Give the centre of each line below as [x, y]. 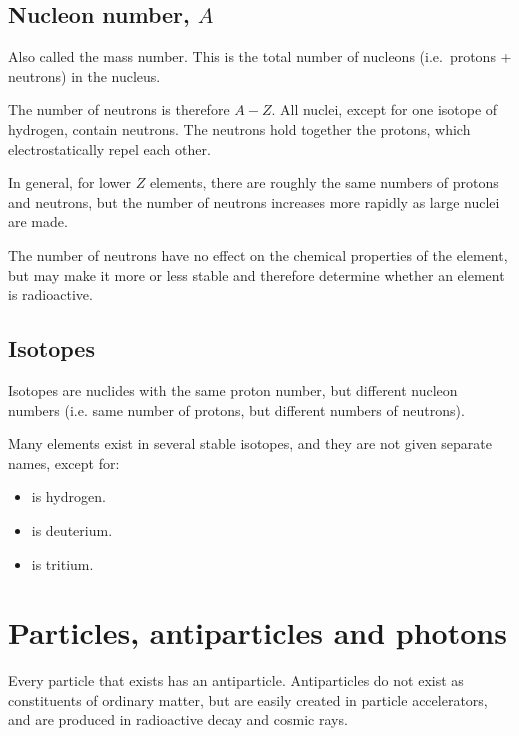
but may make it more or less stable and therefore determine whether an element [256, 274]
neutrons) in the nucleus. [84, 75]
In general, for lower [70, 182]
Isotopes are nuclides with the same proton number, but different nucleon [233, 389]
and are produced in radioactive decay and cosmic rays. [178, 719]
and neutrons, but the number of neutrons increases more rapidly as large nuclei [254, 201]
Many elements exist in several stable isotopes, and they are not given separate [250, 443]
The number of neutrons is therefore [119, 109]
